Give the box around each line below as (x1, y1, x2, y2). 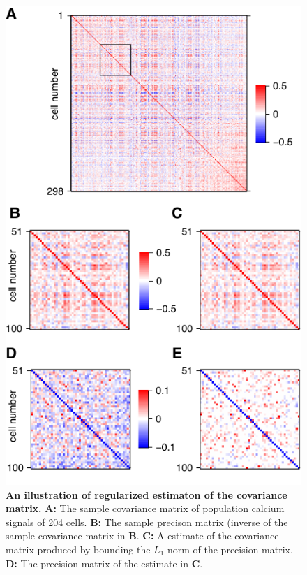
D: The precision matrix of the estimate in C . (6, 555, 203, 570)
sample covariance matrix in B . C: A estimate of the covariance (6, 528, 279, 543)
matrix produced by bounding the (6, 541, 151, 556)
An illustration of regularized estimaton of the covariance (6, 487, 287, 502)
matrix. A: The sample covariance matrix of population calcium (6, 501, 285, 516)
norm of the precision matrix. (167, 541, 293, 556)
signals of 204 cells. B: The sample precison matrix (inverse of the (6, 514, 288, 529)
